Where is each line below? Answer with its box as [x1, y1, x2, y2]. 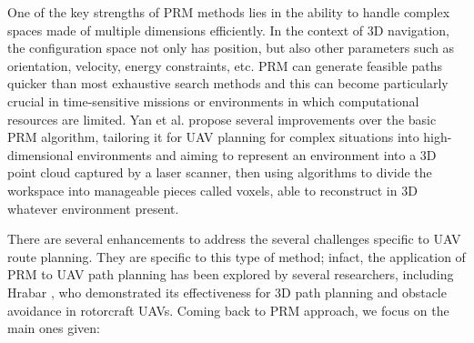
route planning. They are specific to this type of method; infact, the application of [7, 247, 466, 266]
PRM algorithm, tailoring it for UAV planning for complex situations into [7, 127, 419, 146]
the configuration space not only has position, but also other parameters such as [7, 38, 455, 57]
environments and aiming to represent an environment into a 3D [77, 145, 437, 164]
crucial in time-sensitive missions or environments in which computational [7, 91, 419, 110]
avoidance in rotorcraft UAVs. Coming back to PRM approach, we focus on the [7, 300, 449, 319]
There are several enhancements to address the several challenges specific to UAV [7, 229, 461, 248]
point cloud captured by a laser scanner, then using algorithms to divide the [7, 163, 432, 182]
